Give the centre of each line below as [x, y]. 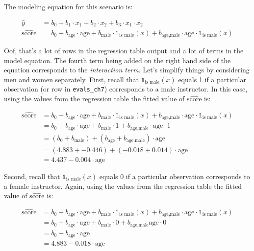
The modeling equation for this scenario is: [68, 6]
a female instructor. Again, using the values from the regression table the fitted [123, 186]
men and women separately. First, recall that [72, 79]
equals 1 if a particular [212, 79]
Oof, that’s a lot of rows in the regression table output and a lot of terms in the [124, 50]
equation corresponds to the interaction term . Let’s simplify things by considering [127, 70]
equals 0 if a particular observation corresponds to [175, 176]
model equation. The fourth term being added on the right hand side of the [117, 60]
